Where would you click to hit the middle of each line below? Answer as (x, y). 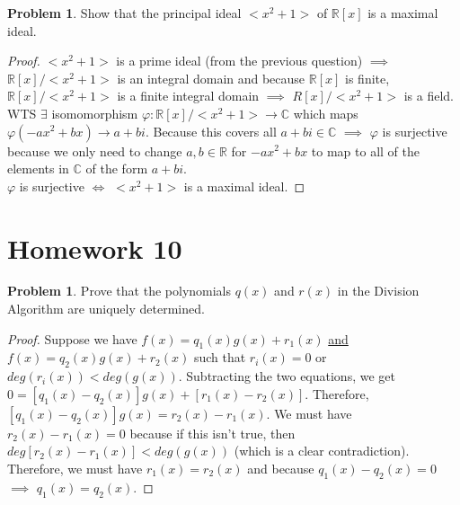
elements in (38, 168)
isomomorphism (95, 113)
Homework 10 (95, 248)
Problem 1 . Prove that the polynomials (119, 291)
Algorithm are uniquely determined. (106, 309)
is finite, (367, 78)
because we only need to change (95, 151)
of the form (117, 168)
